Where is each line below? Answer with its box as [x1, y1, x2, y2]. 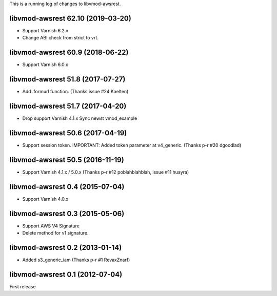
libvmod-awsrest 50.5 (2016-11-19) [9, 155, 124, 164]
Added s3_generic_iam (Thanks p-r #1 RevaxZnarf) [22, 257, 130, 263]
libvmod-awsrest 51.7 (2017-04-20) [9, 101, 127, 110]
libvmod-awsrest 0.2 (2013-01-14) [9, 243, 122, 252]
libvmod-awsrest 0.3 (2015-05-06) [9, 209, 125, 218]
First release [9, 283, 36, 289]
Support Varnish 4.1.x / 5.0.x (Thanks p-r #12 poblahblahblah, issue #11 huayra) [22, 169, 189, 175]
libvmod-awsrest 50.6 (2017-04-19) [9, 129, 127, 137]
